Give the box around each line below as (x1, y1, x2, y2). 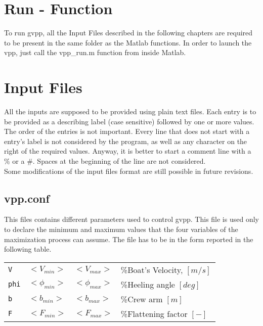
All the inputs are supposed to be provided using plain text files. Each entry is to (4, 106, 256, 117)
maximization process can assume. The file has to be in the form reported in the (4, 234, 253, 244)
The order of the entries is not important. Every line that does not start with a (4, 126, 250, 136)
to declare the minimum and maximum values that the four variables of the (4, 223, 238, 234)
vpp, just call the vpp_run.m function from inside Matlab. (4, 47, 186, 58)
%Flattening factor (120, 307, 188, 319)
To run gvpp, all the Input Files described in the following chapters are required (4, 27, 253, 38)
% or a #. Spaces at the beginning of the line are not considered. (4, 156, 206, 166)
